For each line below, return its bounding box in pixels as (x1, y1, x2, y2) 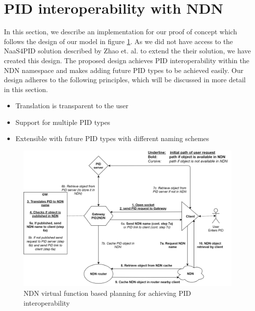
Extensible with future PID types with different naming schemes (15, 133, 209, 144)
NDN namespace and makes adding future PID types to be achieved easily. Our (4, 65, 244, 75)
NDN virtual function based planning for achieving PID (24, 288, 191, 298)
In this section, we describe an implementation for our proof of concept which (4, 26, 237, 37)
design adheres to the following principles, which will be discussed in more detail (4, 74, 246, 85)
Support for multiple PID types (15, 117, 110, 127)
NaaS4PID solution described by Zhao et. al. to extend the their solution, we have (4, 46, 251, 56)
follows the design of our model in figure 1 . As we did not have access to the (4, 36, 233, 46)
